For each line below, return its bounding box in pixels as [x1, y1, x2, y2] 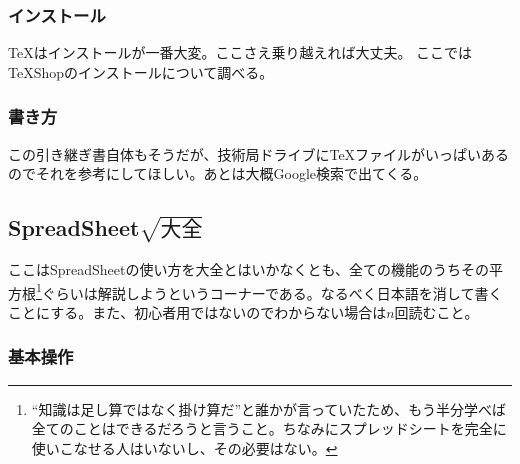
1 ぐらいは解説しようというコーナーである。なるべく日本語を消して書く [36, 279, 503, 303]
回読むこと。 [394, 301, 479, 322]
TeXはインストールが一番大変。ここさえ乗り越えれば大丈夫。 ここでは [8, 42, 473, 63]
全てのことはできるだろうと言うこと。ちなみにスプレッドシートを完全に [31, 418, 507, 439]
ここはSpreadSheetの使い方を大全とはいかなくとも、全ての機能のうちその [8, 259, 490, 280]
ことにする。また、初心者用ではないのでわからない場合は [8, 301, 387, 322]
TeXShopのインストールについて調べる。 [8, 61, 274, 82]
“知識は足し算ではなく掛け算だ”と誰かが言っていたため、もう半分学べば [31, 398, 506, 419]
